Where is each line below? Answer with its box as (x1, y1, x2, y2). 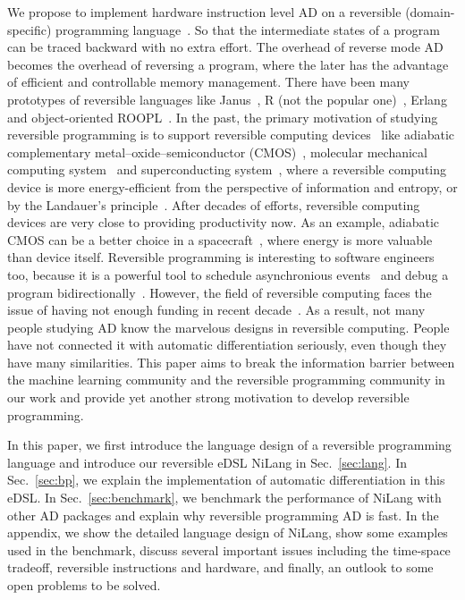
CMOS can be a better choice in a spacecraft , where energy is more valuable (7, 230, 433, 249)
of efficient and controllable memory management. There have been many (7, 72, 410, 91)
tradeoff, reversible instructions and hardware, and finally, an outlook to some (7, 558, 434, 577)
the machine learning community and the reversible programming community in (7, 370, 445, 389)
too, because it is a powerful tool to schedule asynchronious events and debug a (7, 265, 449, 283)
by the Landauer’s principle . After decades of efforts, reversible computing (7, 195, 420, 214)
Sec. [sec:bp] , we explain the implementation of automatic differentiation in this (7, 470, 445, 489)
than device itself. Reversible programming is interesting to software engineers (7, 248, 435, 266)
